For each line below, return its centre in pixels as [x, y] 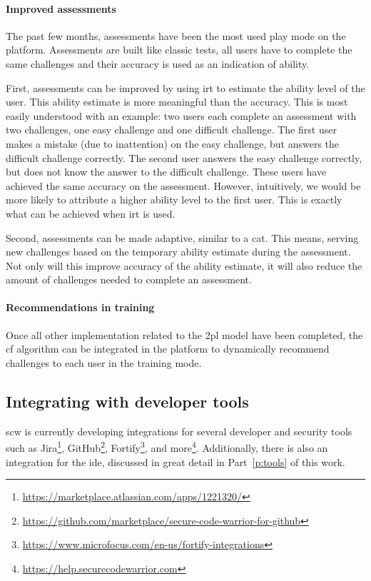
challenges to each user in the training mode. [104, 362]
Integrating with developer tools [127, 401]
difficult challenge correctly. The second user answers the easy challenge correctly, [184, 157]
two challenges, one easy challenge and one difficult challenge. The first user [171, 130]
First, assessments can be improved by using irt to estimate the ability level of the [185, 87]
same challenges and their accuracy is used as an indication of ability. [158, 63]
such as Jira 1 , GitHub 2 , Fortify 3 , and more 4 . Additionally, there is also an [167, 446]
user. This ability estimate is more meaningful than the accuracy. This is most [177, 102]
